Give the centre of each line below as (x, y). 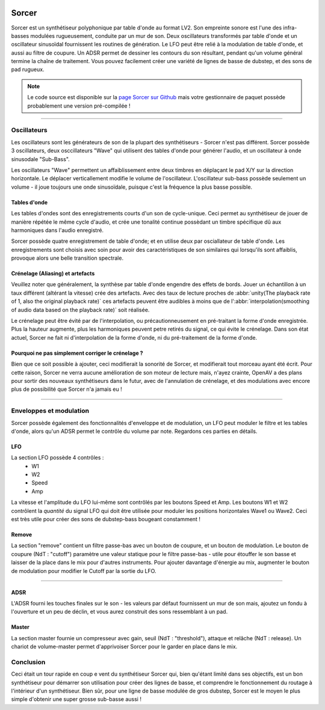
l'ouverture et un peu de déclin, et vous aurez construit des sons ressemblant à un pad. (119, 612)
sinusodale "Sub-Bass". (41, 159)
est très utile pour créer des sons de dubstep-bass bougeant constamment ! (106, 519)
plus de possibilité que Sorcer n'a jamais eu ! (67, 389)
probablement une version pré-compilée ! (79, 106)
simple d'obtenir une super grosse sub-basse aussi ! (76, 699)
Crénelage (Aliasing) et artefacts (53, 274)
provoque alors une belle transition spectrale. (67, 258)
